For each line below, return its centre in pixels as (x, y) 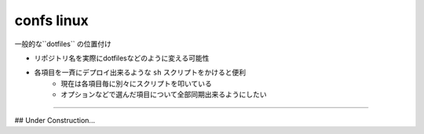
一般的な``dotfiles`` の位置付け (63, 44)
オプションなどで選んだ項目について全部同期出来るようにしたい (164, 95)
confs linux (52, 20)
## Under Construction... (55, 120)
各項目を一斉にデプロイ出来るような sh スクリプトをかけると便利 (140, 72)
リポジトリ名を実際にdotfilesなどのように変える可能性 (122, 58)
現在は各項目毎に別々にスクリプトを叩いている (136, 83)
